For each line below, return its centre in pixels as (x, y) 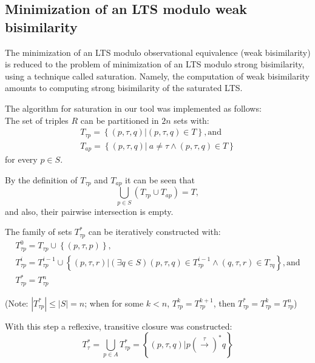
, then (224, 303)
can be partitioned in (120, 120)
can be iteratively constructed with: (154, 232)
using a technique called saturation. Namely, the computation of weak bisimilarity (157, 76)
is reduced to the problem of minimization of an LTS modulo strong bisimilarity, (155, 64)
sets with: (191, 120)
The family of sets (39, 232)
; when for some (114, 303)
